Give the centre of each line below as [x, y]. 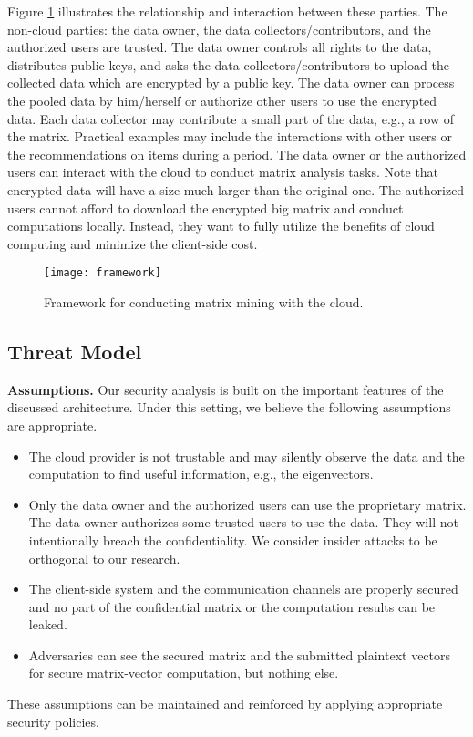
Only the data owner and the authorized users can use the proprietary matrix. [247, 504]
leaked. [48, 624]
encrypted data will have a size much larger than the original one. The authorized [236, 189]
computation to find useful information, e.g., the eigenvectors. [201, 474]
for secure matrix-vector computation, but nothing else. [184, 673]
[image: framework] [103, 273]
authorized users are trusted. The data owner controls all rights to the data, [220, 47]
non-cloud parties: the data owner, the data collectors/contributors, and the [219, 29]
